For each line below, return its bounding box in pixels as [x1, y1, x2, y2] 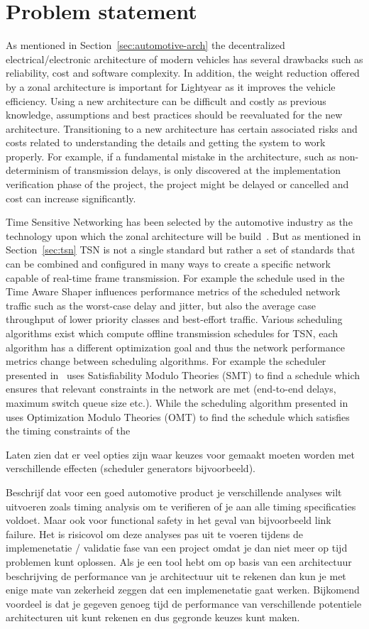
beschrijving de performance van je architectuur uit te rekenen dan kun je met [6, 568, 346, 583]
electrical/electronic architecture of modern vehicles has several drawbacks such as [6, 51, 363, 66]
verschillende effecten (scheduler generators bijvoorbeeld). [6, 461, 255, 476]
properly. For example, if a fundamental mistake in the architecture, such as [6, 148, 336, 163]
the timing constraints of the [6, 423, 131, 438]
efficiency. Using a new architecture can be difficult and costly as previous [6, 93, 326, 108]
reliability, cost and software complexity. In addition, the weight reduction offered [6, 65, 360, 80]
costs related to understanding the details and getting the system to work [6, 135, 326, 150]
